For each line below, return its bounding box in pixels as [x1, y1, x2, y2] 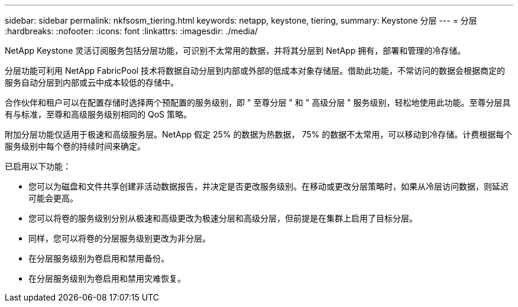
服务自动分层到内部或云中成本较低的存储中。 [5, 77, 179, 87]
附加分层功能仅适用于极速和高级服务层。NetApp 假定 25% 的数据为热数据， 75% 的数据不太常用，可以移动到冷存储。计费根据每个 [5, 129, 513, 139]
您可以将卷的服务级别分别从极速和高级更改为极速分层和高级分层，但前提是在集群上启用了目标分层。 [28, 213, 417, 223]
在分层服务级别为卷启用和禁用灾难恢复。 [28, 273, 186, 283]
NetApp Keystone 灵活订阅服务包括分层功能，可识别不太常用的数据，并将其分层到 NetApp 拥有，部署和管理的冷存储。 [5, 45, 466, 55]
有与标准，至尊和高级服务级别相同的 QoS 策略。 [5, 109, 192, 119]
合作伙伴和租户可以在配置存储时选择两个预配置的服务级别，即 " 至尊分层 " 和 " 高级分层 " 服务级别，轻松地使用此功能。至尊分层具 [5, 97, 511, 107]
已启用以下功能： [5, 161, 71, 171]
